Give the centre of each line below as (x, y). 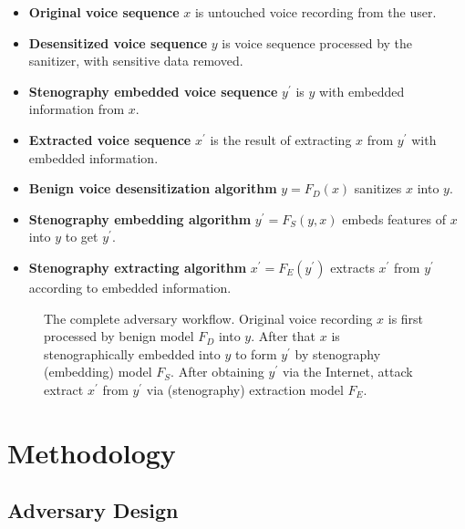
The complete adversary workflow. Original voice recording (208, 318)
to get (82, 237)
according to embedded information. (130, 287)
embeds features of (394, 218)
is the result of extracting (281, 139)
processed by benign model (119, 336)
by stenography (338, 353)
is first (406, 318)
